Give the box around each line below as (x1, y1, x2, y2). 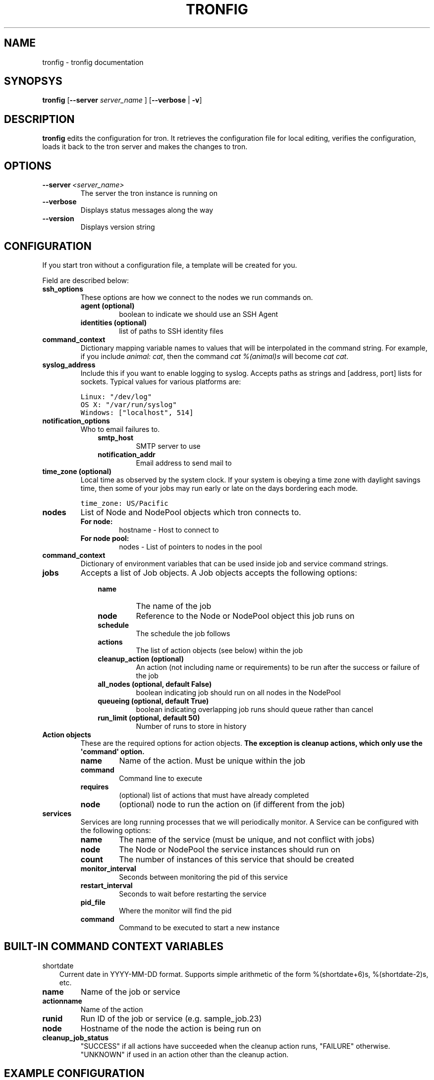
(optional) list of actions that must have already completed (119, 790, 309, 799)
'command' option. (80, 747, 145, 756)
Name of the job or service (81, 986, 180, 997)
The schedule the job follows (136, 629, 230, 638)
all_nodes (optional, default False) (98, 679, 212, 688)
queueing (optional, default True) (98, 696, 209, 705)
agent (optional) (80, 301, 135, 310)
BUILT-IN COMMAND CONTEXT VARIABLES (4, 940, 223, 953)
